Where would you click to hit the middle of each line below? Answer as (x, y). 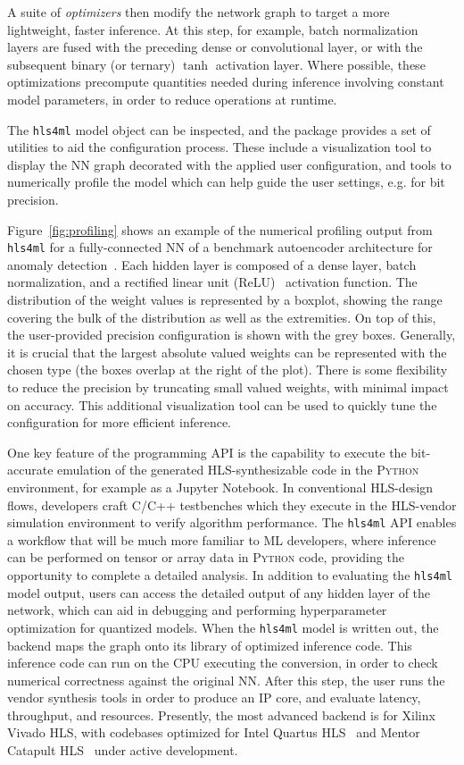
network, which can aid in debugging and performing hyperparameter (197, 610)
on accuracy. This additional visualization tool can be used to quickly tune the (222, 404)
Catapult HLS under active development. (123, 750)
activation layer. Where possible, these (320, 64)
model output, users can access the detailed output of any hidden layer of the (219, 592)
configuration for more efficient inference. (119, 422)
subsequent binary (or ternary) (91, 64)
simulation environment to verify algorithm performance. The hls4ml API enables (232, 522)
